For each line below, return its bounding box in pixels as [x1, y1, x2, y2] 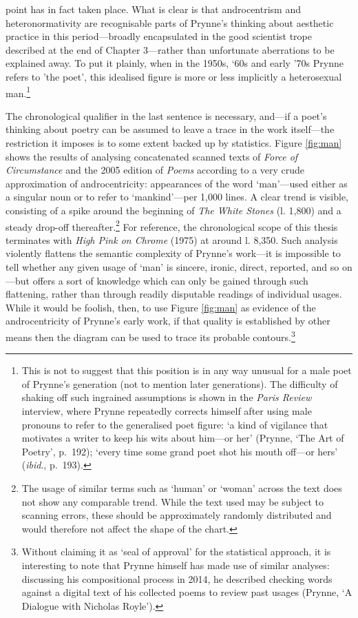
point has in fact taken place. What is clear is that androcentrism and [6, 2, 301, 16]
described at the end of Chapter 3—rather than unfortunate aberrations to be [6, 42, 335, 56]
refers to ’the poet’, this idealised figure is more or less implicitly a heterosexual [6, 69, 342, 83]
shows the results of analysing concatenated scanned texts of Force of [6, 149, 298, 163]
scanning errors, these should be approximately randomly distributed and [21, 508, 332, 522]
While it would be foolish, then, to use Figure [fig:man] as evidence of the [6, 300, 316, 314]
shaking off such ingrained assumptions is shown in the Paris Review [21, 390, 312, 404]
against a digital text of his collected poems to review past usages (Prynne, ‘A [21, 585, 352, 599]
